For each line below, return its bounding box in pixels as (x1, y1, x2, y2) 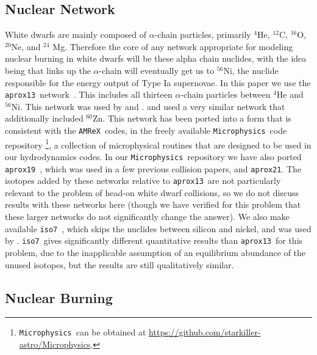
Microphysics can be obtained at (19, 326, 146, 339)
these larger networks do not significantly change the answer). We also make (5, 210, 290, 223)
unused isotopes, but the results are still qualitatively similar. (5, 258, 234, 271)
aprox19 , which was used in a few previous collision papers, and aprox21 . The (5, 162, 302, 175)
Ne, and (11, 40, 41, 53)
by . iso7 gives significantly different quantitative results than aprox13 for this (5, 234, 303, 247)
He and (276, 88, 304, 101)
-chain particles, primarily (154, 28, 251, 41)
